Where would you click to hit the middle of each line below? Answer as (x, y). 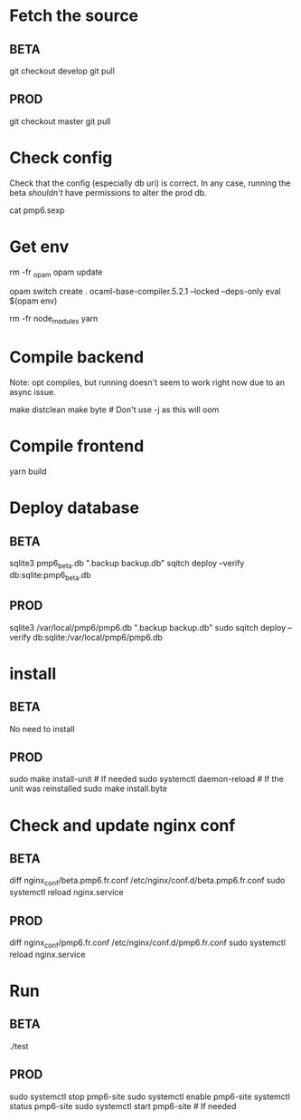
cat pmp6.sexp (37, 210)
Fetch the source (74, 16)
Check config (61, 158)
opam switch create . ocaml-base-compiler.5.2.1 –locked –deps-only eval (146, 292)
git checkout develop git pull (62, 71)
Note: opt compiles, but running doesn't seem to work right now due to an (147, 382)
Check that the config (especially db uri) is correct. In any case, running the (150, 183)
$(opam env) (33, 301)
